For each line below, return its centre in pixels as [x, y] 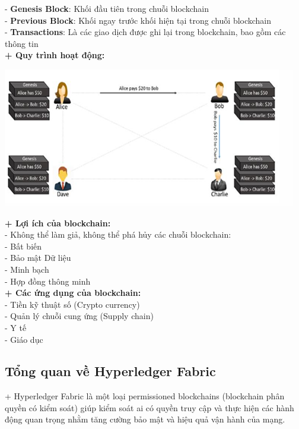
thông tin [22, 43]
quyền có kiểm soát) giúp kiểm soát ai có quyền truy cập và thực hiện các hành [149, 407]
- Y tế [16, 327]
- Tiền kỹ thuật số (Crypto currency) [72, 304]
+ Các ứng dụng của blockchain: [73, 293]
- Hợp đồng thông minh [48, 281]
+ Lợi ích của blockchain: [58, 223]
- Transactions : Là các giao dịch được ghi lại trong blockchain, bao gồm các [145, 32]
